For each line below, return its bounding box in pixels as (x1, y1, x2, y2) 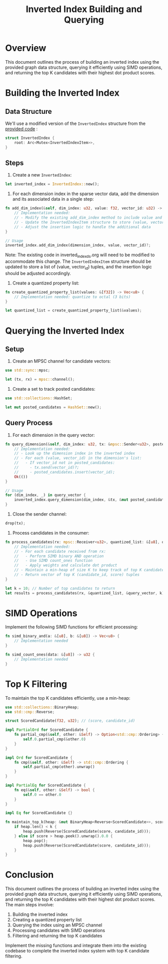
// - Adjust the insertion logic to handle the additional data (14, 224, 151, 229)
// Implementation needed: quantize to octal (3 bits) (14, 294, 131, 299)
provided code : (5, 125, 38, 131)
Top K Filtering (5, 678, 67, 690)
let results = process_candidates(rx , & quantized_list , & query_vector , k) (5, 590, 164, 595)
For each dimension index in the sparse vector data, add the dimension (12, 191, 159, 197)
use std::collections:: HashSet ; (5, 396, 72, 401)
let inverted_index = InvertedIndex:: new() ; (5, 182, 99, 187)
